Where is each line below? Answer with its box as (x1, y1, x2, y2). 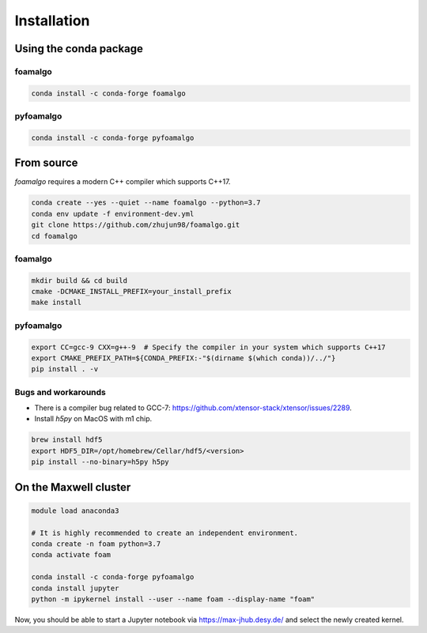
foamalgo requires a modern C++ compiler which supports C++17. (14, 177, 231, 187)
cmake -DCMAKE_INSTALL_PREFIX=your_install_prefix (31, 287, 232, 296)
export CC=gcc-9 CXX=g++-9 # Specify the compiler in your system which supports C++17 (31, 342, 387, 352)
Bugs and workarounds (14, 386, 107, 398)
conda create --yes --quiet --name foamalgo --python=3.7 (31, 198, 261, 207)
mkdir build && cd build (31, 276, 128, 284)
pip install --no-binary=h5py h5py (31, 458, 169, 466)
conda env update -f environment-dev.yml (31, 209, 195, 218)
